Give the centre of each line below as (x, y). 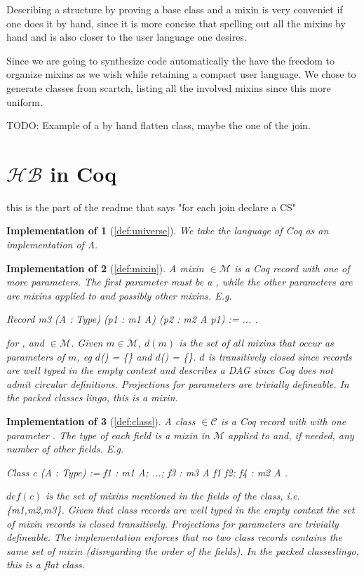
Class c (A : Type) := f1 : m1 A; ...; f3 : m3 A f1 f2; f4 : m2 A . (147, 472)
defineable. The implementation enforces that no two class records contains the (174, 537)
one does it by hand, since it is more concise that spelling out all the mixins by (176, 23)
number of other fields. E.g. (65, 449)
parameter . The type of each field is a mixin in (108, 435)
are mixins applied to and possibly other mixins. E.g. (119, 295)
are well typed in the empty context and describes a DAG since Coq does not (170, 370)
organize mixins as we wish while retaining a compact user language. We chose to (181, 74)
